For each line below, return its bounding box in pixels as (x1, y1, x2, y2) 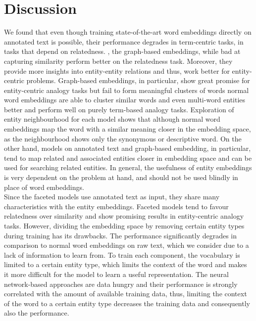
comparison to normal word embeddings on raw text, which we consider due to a (4, 240, 249, 250)
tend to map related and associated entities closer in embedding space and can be (4, 152, 252, 163)
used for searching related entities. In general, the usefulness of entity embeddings (4, 162, 252, 173)
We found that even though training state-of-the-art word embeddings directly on (4, 27, 252, 37)
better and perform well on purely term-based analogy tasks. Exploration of (4, 104, 234, 114)
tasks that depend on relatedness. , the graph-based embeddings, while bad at (4, 46, 241, 56)
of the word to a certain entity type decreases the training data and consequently (4, 298, 250, 308)
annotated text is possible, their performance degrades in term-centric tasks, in (4, 36, 244, 46)
